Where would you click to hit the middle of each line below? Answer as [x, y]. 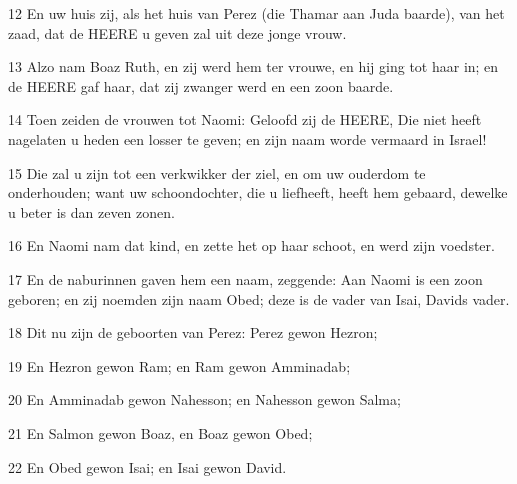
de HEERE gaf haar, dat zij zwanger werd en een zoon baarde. [201, 85]
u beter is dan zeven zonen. [91, 211]
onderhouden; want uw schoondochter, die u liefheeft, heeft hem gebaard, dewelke [258, 192]
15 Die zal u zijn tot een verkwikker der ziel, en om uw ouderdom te [217, 172]
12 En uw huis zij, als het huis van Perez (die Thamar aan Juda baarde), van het [256, 13]
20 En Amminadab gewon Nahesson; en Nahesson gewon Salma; [204, 399]
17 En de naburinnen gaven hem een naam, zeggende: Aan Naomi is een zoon [245, 278]
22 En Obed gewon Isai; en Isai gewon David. [147, 466]
